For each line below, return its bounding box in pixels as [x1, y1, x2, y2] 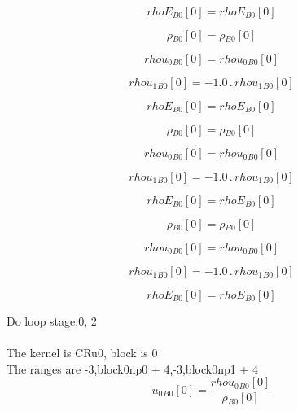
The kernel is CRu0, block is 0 [7, 344, 158, 361]
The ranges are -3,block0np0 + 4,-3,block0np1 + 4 [7, 360, 258, 377]
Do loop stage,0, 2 [7, 313, 97, 329]
